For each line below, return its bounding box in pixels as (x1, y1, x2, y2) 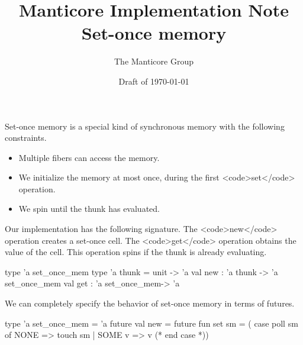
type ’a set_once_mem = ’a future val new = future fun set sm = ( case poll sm (5, 317, 298, 329)
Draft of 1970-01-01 (118, 75, 189, 87)
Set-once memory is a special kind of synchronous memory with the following (5, 120, 285, 132)
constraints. (5, 131, 47, 144)
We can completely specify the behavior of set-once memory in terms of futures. (5, 297, 295, 309)
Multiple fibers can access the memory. (18, 151, 160, 163)
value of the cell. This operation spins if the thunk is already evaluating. (5, 246, 267, 258)
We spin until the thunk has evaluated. (18, 202, 160, 215)
